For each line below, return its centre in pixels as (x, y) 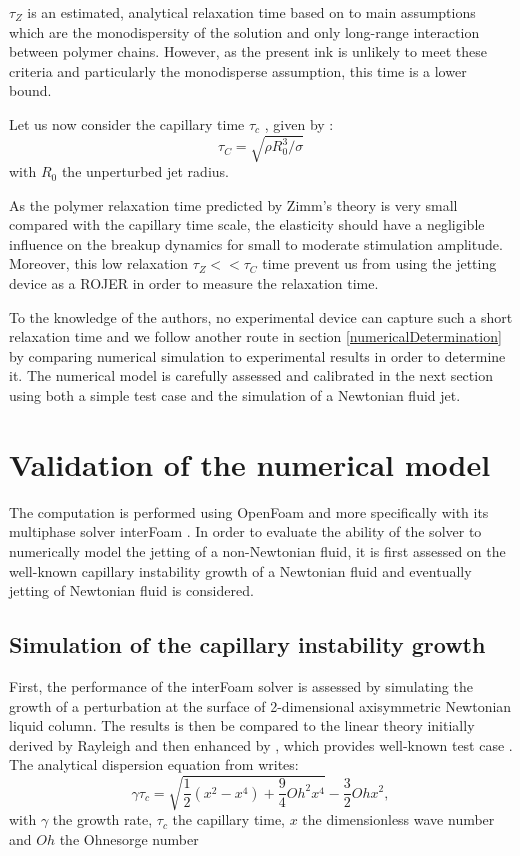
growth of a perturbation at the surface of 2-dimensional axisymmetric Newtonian (260, 705)
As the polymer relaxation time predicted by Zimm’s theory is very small (233, 204)
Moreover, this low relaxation (99, 263)
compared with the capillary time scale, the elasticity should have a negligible (247, 224)
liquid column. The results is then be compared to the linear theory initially (242, 725)
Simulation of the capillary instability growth (247, 644)
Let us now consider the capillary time (127, 123)
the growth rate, (102, 819)
